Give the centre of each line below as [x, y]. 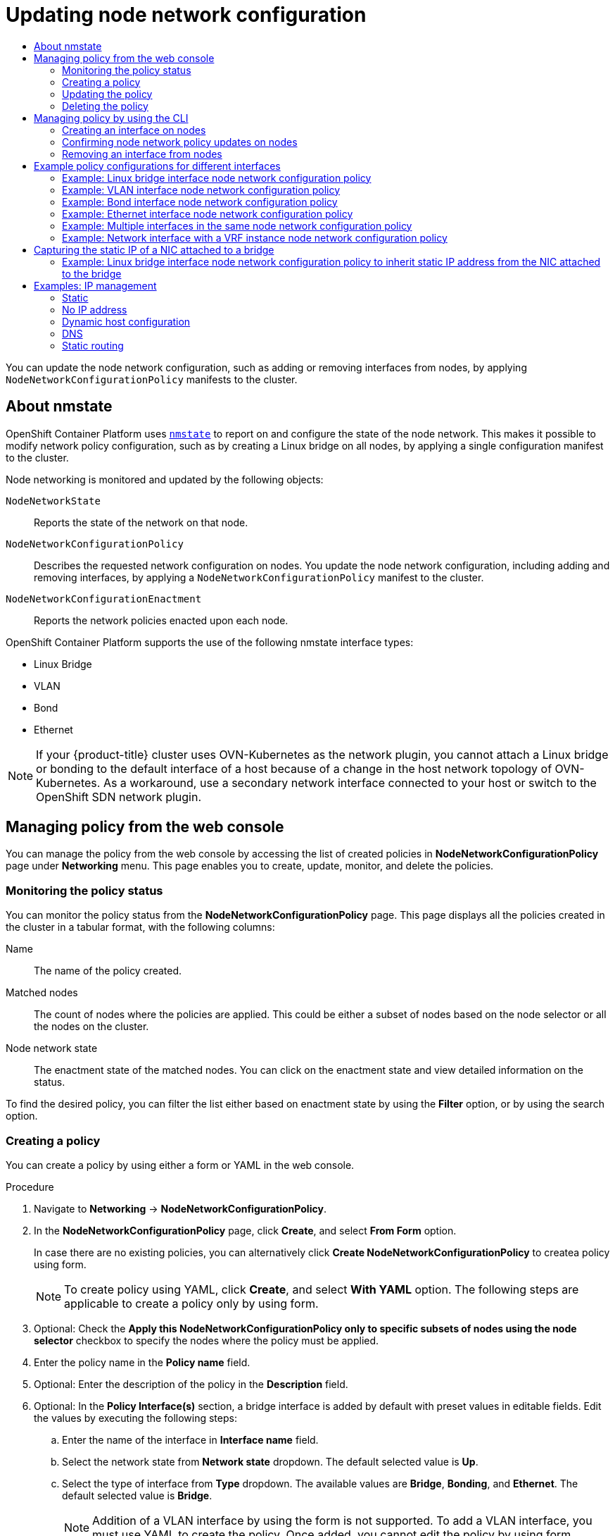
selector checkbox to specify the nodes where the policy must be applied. [207, 1340]
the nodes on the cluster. [91, 1027]
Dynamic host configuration [126, 321]
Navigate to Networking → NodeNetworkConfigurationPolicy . [180, 1208]
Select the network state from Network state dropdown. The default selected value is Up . [270, 1461]
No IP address [95, 309]
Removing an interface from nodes [142, 154]
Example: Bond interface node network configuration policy [200, 202]
